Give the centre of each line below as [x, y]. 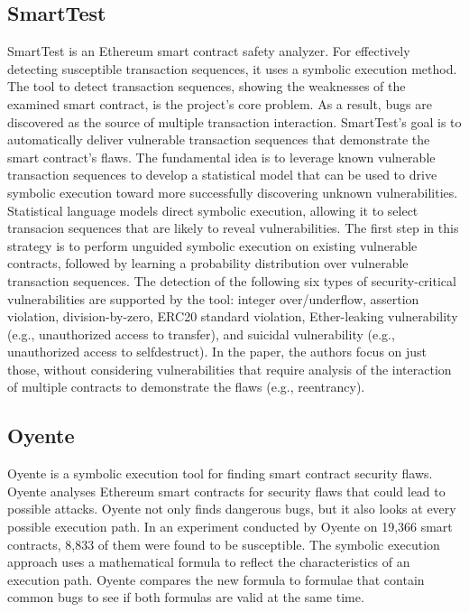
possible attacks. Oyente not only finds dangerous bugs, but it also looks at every [232, 509]
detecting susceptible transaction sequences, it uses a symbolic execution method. [232, 68]
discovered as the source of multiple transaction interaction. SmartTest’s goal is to [234, 121]
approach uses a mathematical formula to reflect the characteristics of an [209, 562]
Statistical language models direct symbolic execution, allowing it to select [213, 210]
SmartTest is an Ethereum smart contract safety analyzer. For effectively [209, 51]
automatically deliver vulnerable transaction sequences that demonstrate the [219, 139]
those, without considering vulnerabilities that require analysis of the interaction [230, 369]
